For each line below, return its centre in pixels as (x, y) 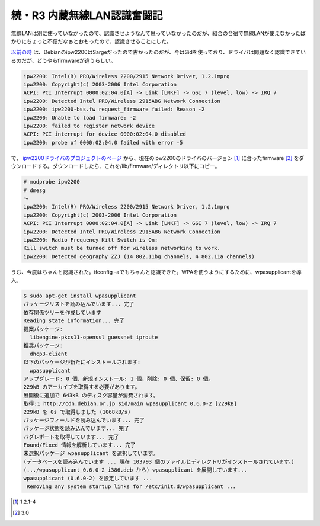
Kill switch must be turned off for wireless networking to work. (122, 248)
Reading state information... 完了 (74, 321)
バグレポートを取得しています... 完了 (71, 437)
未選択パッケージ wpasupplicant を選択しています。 (91, 453)
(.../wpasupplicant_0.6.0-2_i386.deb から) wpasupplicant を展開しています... (135, 470)
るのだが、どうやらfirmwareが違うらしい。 (63, 60)
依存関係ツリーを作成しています (63, 312)
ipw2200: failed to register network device (89, 126)
